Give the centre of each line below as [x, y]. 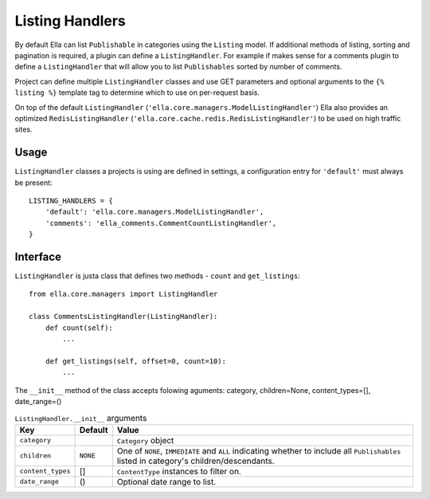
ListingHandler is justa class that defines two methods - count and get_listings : [157, 276]
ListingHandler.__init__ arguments [81, 418]
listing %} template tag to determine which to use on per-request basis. [137, 92]
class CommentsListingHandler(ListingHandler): [123, 316]
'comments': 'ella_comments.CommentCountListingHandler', [161, 223]
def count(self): [79, 328]
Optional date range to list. [166, 481]
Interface [38, 256]
